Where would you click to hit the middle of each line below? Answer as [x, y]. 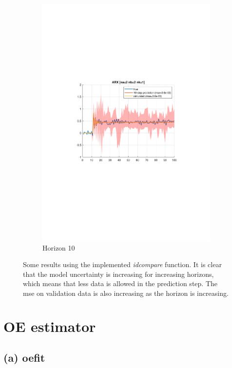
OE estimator [50, 326]
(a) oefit [24, 358]
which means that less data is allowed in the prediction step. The [120, 283]
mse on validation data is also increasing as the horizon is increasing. [126, 293]
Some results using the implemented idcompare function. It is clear [122, 264]
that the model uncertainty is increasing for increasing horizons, [118, 274]
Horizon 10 [59, 248]
